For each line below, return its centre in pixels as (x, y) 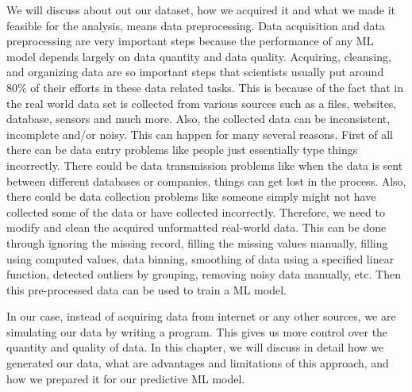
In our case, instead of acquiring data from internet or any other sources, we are (201, 316)
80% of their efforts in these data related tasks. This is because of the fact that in (205, 87)
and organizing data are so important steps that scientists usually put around (195, 72)
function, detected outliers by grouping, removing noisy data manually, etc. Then (204, 274)
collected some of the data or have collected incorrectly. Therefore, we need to (196, 211)
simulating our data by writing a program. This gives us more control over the (197, 331)
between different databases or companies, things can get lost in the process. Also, (206, 181)
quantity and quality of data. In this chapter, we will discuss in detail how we (195, 347)
